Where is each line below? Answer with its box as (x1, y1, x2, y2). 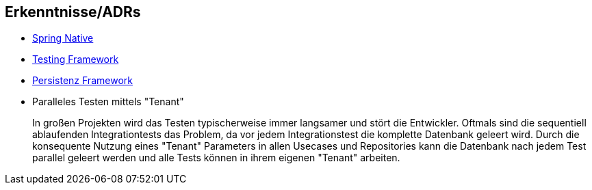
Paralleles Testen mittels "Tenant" (32, 96, 184, 108)
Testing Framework (32, 53, 119, 66)
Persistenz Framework (32, 74, 133, 87)
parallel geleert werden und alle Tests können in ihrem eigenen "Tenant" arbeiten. (32, 152, 400, 164)
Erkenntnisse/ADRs (5, 3, 141, 21)
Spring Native (32, 32, 94, 44)
